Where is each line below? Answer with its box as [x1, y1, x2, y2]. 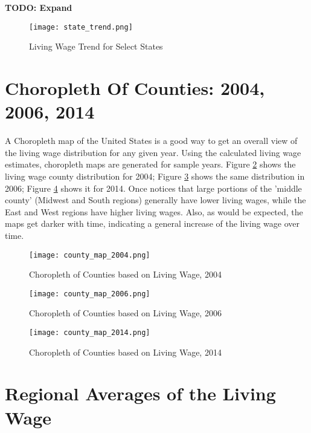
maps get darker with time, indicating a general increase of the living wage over [5, 217, 300, 230]
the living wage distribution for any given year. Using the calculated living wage [5, 146, 301, 158]
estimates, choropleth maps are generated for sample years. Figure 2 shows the [5, 158, 296, 171]
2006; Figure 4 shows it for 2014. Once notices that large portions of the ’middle [5, 181, 302, 194]
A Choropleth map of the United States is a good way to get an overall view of [5, 134, 298, 147]
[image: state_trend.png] [29, 22, 133, 31]
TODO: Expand [5, 1, 72, 13]
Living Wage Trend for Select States [29, 40, 163, 53]
